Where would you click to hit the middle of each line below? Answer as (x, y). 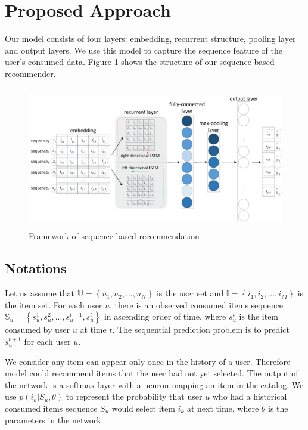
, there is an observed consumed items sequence (196, 304)
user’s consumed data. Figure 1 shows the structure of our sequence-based (140, 62)
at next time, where (223, 408)
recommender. (30, 73)
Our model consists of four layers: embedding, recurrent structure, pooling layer (150, 38)
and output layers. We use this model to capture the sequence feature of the (144, 50)
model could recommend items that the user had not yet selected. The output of (152, 373)
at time (93, 330)
